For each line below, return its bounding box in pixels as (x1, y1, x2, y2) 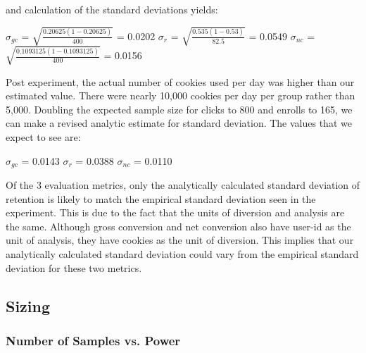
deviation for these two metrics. (6, 260, 142, 275)
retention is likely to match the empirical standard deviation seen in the (6, 191, 316, 206)
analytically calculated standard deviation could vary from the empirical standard (6, 247, 359, 261)
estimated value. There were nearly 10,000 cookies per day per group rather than (6, 88, 355, 103)
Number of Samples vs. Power (6, 331, 181, 349)
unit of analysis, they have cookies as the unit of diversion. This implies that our (6, 233, 354, 247)
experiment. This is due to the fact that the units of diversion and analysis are (6, 205, 345, 220)
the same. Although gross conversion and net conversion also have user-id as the (6, 218, 351, 233)
